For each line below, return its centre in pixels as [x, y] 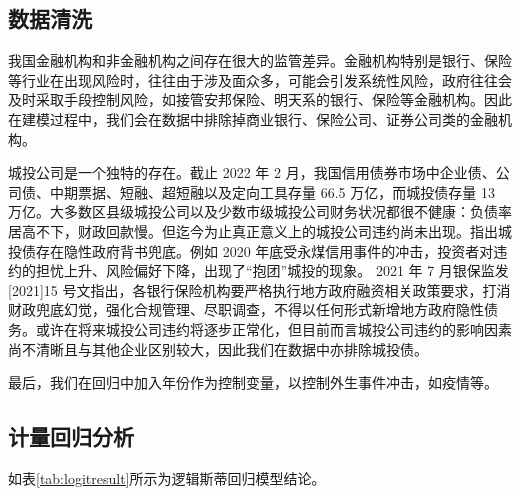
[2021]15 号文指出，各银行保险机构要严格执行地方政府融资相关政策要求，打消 [259, 289]
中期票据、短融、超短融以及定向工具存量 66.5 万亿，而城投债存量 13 [272, 191]
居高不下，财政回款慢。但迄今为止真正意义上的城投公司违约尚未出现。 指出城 [260, 230]
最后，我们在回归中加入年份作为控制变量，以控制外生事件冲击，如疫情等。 [253, 382]
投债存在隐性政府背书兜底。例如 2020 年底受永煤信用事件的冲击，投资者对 [251, 250]
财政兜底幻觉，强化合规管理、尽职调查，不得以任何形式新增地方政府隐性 [246, 309]
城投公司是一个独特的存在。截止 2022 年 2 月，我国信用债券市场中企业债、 [252, 172]
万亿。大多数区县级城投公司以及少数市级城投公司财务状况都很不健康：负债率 [260, 211]
